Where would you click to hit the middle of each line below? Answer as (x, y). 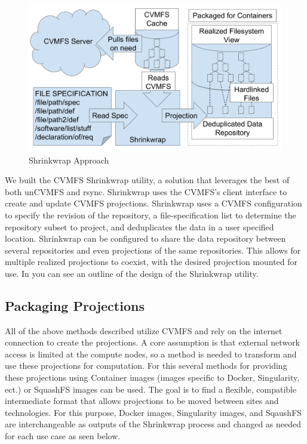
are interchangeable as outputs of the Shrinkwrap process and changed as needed (153, 424)
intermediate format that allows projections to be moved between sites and (142, 401)
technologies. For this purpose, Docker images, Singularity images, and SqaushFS (153, 412)
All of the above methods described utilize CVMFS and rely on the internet (144, 330)
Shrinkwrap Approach (69, 160)
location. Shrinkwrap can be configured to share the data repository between (145, 238)
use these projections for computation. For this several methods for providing (146, 366)
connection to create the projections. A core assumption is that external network (152, 342)
